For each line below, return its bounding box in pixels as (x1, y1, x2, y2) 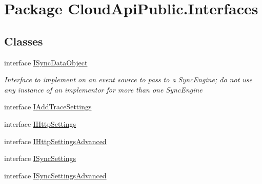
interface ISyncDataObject (4, 57, 88, 67)
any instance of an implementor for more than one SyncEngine (4, 84, 203, 95)
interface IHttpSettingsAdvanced (4, 135, 107, 146)
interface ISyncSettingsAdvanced (4, 170, 107, 180)
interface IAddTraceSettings (4, 101, 92, 112)
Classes (4, 33, 43, 49)
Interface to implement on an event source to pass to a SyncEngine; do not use (4, 74, 252, 85)
